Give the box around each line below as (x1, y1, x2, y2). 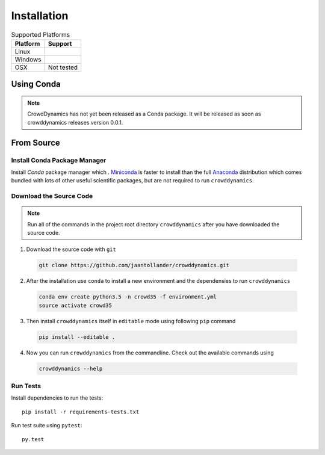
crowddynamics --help (39, 365, 103, 372)
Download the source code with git (26, 246, 117, 253)
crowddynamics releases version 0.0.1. (27, 119, 123, 126)
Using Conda (11, 79, 61, 90)
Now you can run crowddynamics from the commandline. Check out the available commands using (26, 349, 274, 356)
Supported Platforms (11, 30, 70, 39)
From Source (11, 137, 60, 147)
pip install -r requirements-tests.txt (22, 408, 140, 415)
